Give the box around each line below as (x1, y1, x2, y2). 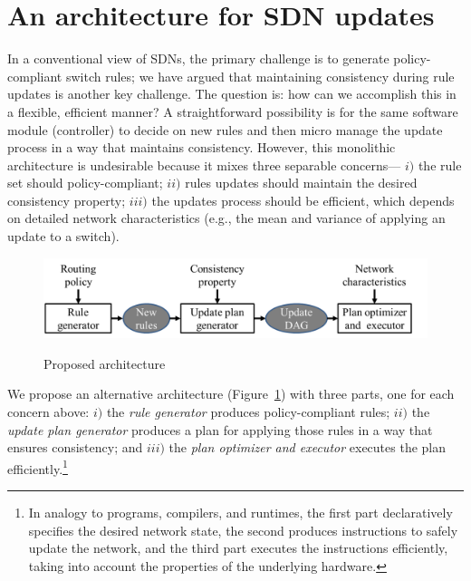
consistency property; (7, 190, 126, 209)
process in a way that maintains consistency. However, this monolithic (7, 138, 396, 157)
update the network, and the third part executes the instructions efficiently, (28, 538, 448, 557)
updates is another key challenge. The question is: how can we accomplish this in (7, 84, 457, 103)
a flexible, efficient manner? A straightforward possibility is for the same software (7, 102, 458, 121)
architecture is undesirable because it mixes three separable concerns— (7, 155, 401, 174)
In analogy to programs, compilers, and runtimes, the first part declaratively (28, 503, 453, 522)
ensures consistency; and (7, 438, 143, 457)
